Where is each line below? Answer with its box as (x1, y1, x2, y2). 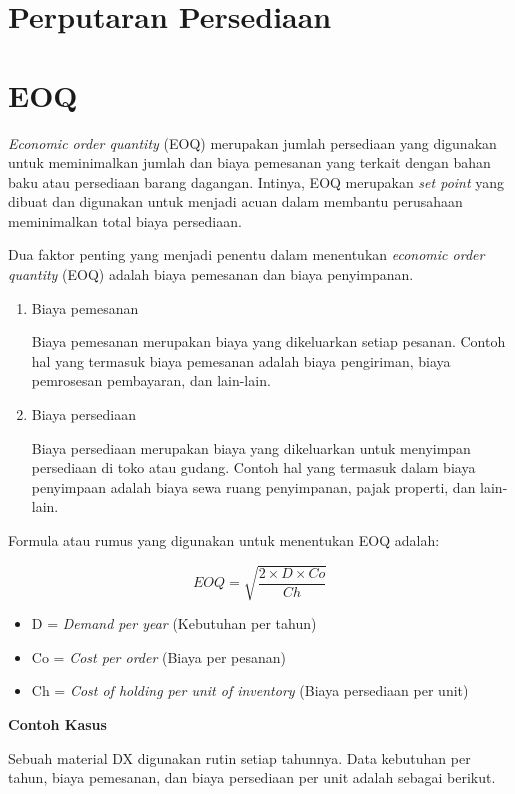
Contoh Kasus (8, 713, 107, 734)
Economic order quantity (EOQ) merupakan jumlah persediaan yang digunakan (8, 132, 497, 153)
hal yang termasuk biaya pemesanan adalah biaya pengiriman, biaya (31, 350, 451, 371)
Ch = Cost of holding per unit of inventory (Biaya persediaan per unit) (31, 680, 469, 701)
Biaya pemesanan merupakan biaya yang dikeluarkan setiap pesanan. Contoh (31, 331, 506, 352)
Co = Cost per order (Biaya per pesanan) (31, 646, 286, 667)
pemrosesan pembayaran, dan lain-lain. (31, 370, 271, 391)
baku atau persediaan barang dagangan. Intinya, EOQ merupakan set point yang (8, 171, 505, 192)
